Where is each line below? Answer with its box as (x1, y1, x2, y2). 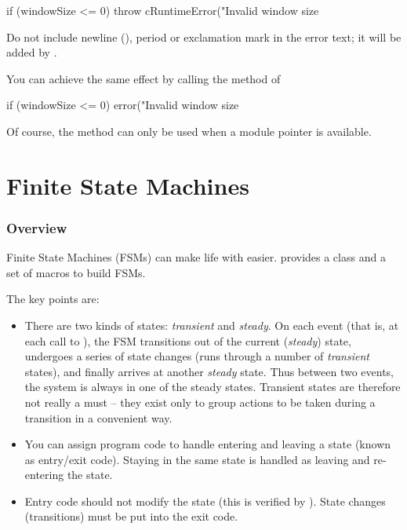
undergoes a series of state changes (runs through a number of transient (24, 348, 369, 364)
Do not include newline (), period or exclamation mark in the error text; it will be (6, 28, 402, 45)
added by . (6, 44, 57, 60)
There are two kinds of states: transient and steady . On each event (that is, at (24, 316, 399, 333)
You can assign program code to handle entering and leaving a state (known (24, 436, 391, 452)
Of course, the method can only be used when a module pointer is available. (6, 122, 372, 139)
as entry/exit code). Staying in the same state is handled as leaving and (24, 451, 370, 467)
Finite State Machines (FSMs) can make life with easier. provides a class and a (6, 249, 386, 265)
